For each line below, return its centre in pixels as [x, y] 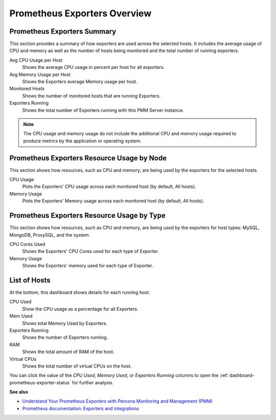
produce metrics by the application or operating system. [82, 141]
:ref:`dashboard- [237, 376]
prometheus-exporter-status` [40, 382]
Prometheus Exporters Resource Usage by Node [88, 158]
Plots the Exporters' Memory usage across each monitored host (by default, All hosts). [113, 201]
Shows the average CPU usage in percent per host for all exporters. [94, 67]
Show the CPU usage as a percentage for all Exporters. [80, 309]
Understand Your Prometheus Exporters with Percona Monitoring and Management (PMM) [118, 401]
